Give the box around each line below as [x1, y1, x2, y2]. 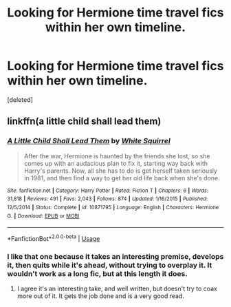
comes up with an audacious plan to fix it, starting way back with [23, 159, 208, 167]
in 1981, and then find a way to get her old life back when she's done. [23, 173, 220, 182]
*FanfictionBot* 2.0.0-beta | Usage [7, 233, 100, 242]
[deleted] [7, 95, 33, 104]
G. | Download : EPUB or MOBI [7, 212, 80, 220]
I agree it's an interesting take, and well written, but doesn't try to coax [16, 284, 218, 293]
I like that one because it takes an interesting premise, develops [7, 251, 224, 261]
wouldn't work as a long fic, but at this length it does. [7, 268, 188, 278]
